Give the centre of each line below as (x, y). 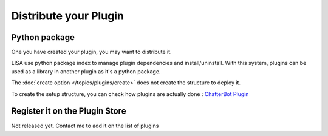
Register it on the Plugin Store (69, 111)
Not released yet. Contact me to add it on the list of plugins (85, 126)
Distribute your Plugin (68, 16)
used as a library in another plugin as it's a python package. (86, 71)
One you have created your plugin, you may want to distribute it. (92, 52)
